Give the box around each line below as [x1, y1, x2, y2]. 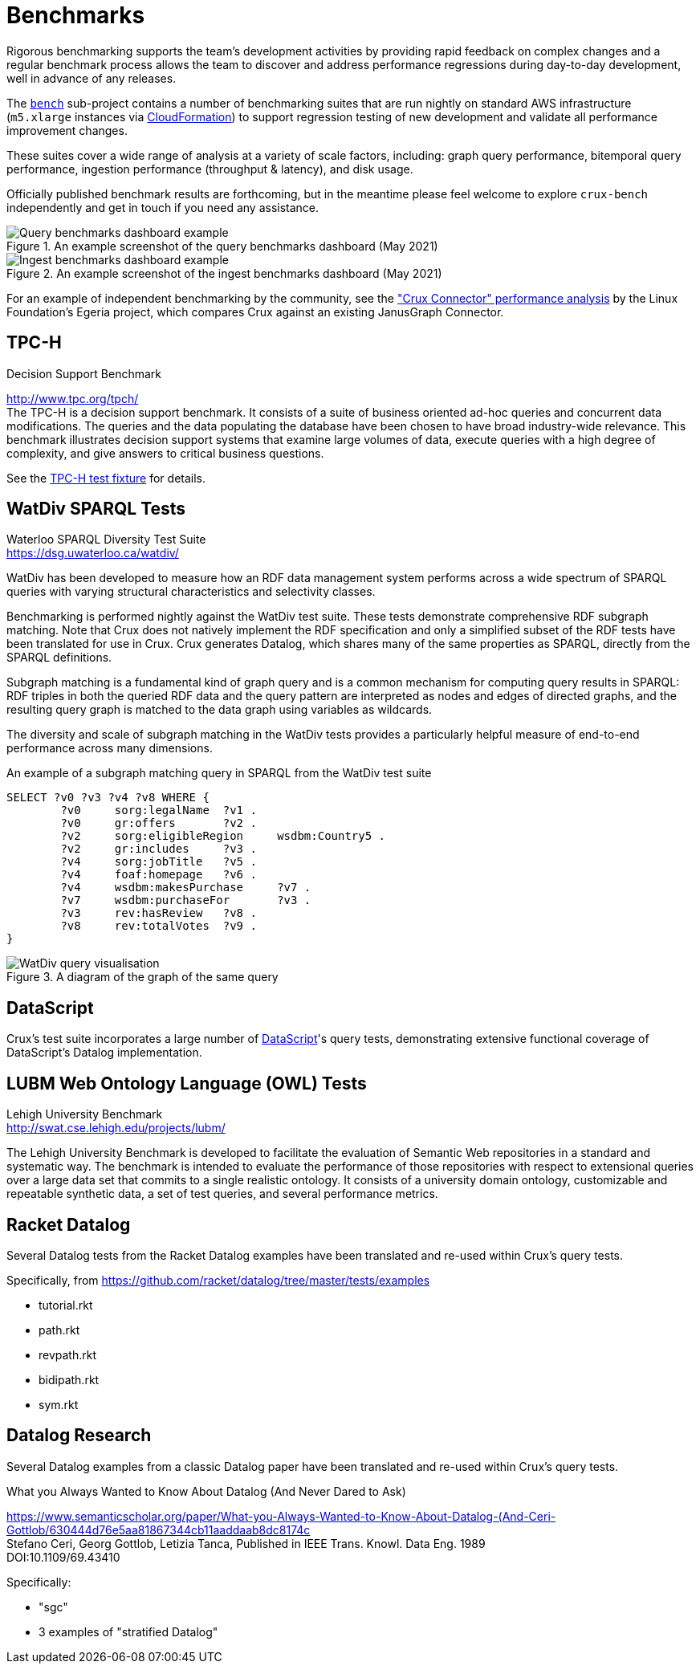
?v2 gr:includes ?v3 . [60, 842, 257, 856]
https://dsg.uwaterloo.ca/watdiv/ [6, 546, 179, 560]
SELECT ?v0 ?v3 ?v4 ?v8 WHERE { [6, 791, 210, 804]
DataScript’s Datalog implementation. [6, 1045, 202, 1060]
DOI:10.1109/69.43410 [6, 1550, 120, 1564]
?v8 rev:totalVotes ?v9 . [60, 919, 257, 933]
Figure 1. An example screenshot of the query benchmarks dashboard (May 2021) [6, 238, 438, 253]
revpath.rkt [39, 1347, 97, 1362]
